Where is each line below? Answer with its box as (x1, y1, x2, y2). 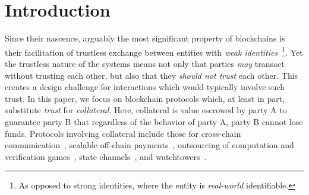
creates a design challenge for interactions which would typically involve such (5, 81, 285, 93)
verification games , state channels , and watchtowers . (5, 150, 207, 162)
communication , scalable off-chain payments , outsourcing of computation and (5, 139, 294, 151)
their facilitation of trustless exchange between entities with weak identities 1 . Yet (5, 44, 303, 58)
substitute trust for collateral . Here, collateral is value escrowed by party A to (5, 104, 287, 116)
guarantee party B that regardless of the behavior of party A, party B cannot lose (5, 115, 303, 127)
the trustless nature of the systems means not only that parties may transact (5, 57, 285, 69)
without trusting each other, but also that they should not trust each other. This (5, 69, 298, 81)
